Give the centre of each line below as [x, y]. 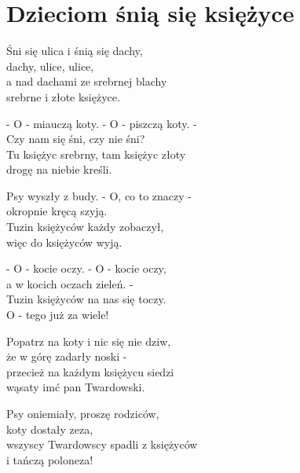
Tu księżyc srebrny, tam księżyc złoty [96, 154]
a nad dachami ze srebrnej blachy [87, 81]
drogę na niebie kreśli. [59, 169]
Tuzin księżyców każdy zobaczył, [85, 227]
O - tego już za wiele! [58, 315]
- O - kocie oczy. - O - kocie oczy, [86, 268]
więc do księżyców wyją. [64, 242]
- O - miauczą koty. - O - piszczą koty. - [102, 123]
